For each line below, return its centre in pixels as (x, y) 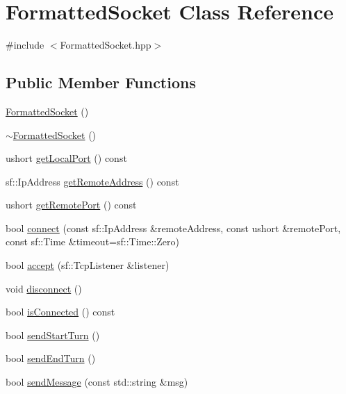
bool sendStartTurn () (53, 335)
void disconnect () (44, 288)
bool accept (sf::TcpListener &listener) (88, 265)
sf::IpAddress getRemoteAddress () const (92, 181)
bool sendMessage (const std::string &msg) (97, 382)
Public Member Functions (101, 82)
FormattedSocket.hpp (106, 45)
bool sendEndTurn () (51, 358)
